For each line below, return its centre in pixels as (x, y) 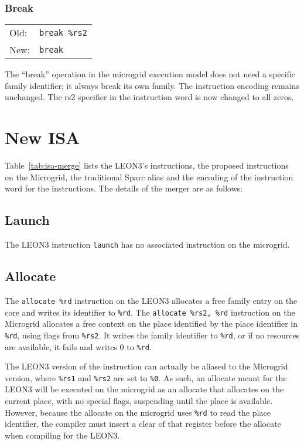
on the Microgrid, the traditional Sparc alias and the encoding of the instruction (149, 177)
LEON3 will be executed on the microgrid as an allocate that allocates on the (144, 389)
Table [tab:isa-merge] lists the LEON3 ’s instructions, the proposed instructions (147, 165)
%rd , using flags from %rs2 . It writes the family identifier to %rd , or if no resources (152, 335)
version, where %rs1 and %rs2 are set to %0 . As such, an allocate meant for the (146, 377)
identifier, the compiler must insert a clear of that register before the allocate (143, 424)
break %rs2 (63, 32)
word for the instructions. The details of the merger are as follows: (124, 188)
